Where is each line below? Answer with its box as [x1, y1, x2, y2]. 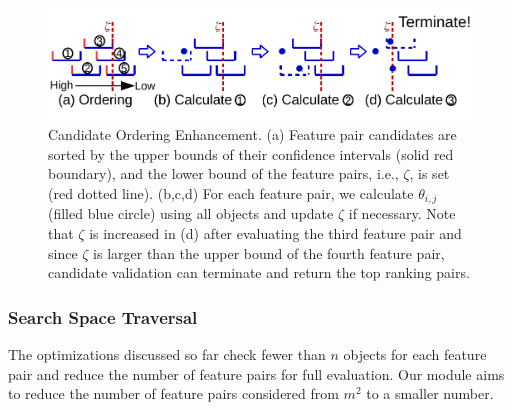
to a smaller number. [366, 383, 494, 404]
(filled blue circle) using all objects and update [48, 203, 334, 224]
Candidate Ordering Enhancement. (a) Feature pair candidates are [48, 124, 457, 145]
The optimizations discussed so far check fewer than [8, 343, 326, 364]
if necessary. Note [348, 203, 456, 224]
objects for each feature [343, 343, 487, 364]
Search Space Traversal [8, 304, 198, 329]
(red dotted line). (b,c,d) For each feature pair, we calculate [48, 182, 414, 203]
